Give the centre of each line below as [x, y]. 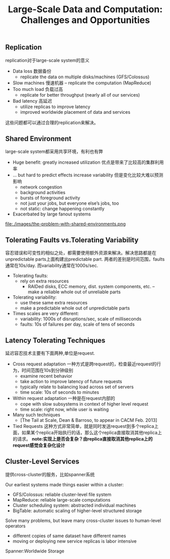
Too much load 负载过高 [38, 89]
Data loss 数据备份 [32, 71]
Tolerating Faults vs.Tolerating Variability [72, 240]
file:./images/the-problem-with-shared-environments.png [65, 224]
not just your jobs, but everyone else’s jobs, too [70, 203]
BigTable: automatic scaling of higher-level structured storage [77, 510]
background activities [43, 193]
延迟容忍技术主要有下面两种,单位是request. [50, 353]
